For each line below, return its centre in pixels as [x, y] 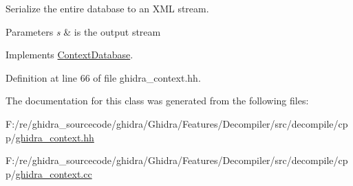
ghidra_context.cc [54, 173]
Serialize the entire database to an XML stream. [107, 8]
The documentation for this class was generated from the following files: [157, 101]
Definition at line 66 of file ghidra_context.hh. [103, 77]
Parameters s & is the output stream [83, 31]
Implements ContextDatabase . [69, 55]
